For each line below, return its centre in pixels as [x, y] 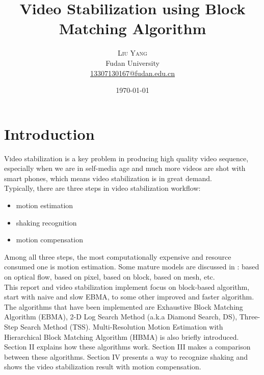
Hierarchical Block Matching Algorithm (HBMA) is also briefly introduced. [122, 336]
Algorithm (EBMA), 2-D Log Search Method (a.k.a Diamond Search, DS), [121, 317]
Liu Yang [133, 53]
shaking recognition [46, 222]
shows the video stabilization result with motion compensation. [103, 367]
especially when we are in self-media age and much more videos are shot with [125, 168]
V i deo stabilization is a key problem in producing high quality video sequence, [126, 158]
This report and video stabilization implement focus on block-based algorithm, [127, 286]
